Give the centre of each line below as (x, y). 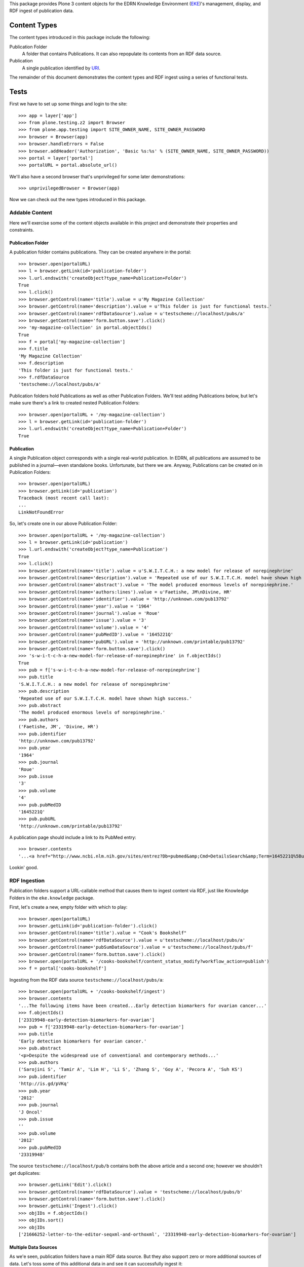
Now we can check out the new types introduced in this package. (78, 200)
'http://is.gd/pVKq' (44, 1084)
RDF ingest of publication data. (42, 11)
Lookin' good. (24, 868)
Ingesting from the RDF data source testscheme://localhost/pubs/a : (87, 980)
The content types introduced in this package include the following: (80, 38)
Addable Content (31, 213)
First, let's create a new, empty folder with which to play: (68, 907)
